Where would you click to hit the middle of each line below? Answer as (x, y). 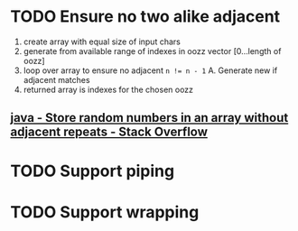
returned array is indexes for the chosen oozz (108, 89)
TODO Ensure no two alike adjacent (145, 17)
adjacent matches (56, 79)
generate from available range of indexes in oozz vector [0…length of (152, 51)
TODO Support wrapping (105, 212)
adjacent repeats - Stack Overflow (109, 132)
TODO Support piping (93, 171)
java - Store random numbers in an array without (149, 118)
